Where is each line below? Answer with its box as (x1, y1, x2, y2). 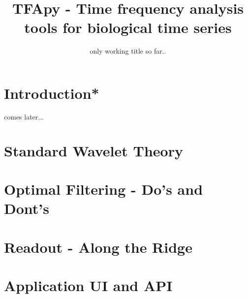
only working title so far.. (90, 46, 166, 56)
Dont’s (4, 198, 49, 218)
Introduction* (4, 83, 99, 103)
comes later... (4, 111, 44, 121)
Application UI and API (4, 275, 173, 295)
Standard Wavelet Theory (4, 140, 183, 160)
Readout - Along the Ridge (4, 237, 192, 257)
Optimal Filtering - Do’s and (4, 179, 203, 199)
